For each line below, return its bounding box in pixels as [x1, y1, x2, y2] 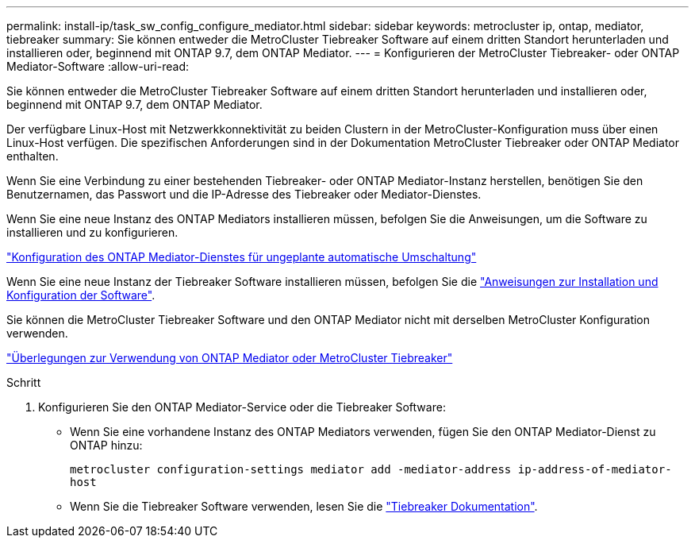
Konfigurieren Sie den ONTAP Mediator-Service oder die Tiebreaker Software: [38, 400, 446, 414]
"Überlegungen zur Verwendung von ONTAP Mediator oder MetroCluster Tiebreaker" [6, 351, 453, 365]
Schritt [6, 376, 41, 389]
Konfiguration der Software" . [6, 288, 156, 302]
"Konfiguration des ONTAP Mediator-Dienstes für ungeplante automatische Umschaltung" [6, 250, 477, 264]
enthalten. [6, 149, 59, 163]
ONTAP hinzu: [70, 438, 143, 452]
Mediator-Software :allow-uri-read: [6, 60, 189, 73]
